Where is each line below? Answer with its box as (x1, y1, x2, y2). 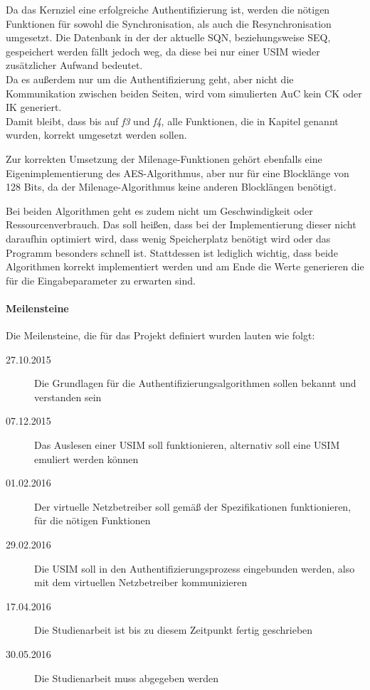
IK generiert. (6, 100, 62, 115)
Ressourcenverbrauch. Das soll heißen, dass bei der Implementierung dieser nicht (6, 217, 356, 232)
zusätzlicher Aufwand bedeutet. (6, 58, 143, 73)
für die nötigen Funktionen (34, 513, 151, 528)
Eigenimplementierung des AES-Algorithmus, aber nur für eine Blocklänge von (6, 165, 349, 180)
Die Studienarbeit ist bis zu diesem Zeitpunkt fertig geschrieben (34, 622, 313, 637)
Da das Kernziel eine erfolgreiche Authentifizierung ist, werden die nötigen (6, 2, 330, 16)
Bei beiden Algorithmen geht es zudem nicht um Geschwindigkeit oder (6, 203, 313, 218)
